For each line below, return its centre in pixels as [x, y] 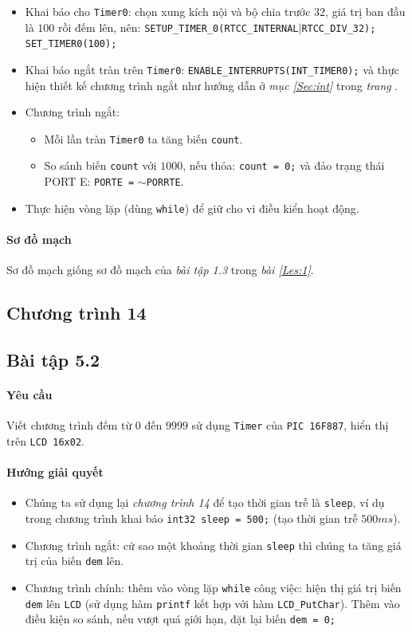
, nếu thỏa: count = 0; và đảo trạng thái [284, 165]
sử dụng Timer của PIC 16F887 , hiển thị [290, 425]
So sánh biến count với [100, 165]
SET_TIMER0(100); [71, 44]
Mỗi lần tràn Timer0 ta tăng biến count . [143, 138]
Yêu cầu [29, 394]
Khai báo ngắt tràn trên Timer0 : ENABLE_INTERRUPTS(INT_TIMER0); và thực [212, 69]
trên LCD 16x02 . [45, 440]
